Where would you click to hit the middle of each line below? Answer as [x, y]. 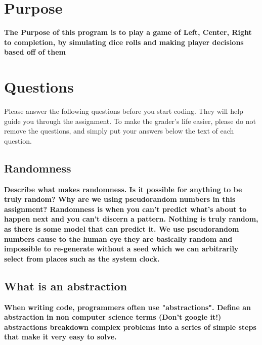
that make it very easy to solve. [60, 337]
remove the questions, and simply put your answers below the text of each [119, 131]
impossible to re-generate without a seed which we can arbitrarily [121, 249]
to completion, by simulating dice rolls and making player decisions [124, 42]
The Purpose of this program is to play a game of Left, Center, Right [128, 32]
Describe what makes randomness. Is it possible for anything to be [123, 189]
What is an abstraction [66, 286]
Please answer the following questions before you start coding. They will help [124, 111]
